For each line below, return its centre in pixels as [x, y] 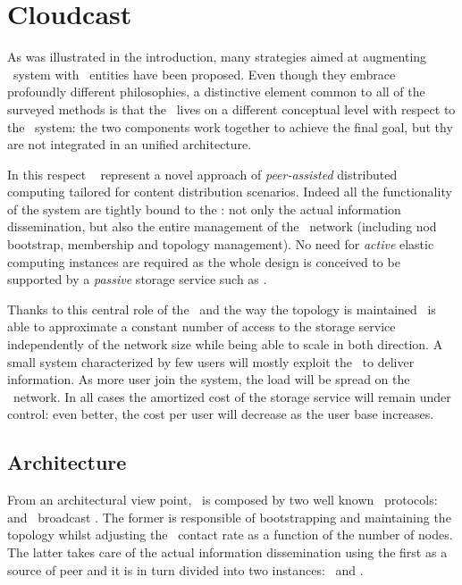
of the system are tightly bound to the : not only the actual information [204, 209]
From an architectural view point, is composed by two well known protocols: [223, 500]
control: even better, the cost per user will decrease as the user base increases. [221, 414]
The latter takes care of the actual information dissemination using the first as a [227, 552]
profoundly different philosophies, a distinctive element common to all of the [216, 92]
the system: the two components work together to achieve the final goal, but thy [230, 126]
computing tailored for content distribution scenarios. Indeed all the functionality [230, 192]
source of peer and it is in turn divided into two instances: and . [185, 569]
